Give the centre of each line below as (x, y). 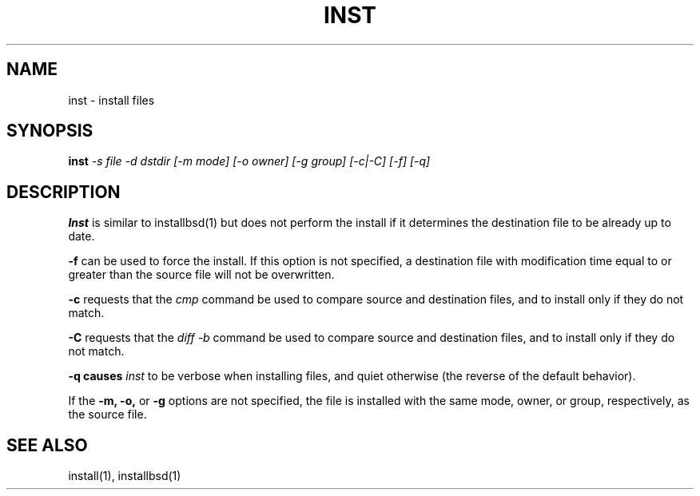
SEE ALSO (47, 445)
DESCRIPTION (64, 192)
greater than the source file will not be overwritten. (201, 275)
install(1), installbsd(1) (125, 476)
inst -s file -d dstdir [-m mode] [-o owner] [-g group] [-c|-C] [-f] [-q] (249, 161)
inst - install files (111, 100)
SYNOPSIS (50, 131)
